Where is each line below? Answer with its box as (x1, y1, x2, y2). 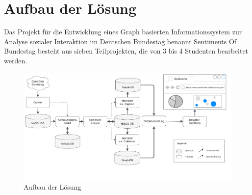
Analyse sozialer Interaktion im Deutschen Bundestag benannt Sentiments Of (4, 36, 237, 46)
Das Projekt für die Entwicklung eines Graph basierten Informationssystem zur (4, 27, 242, 37)
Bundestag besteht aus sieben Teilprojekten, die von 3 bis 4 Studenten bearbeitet (4, 46, 249, 56)
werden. (4, 55, 27, 65)
